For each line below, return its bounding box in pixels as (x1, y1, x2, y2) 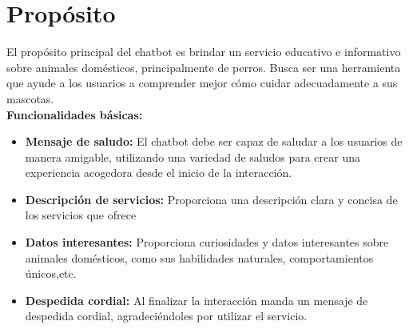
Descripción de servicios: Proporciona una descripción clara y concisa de (25, 191, 398, 207)
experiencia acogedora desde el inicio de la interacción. (25, 164, 292, 181)
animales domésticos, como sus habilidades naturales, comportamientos (25, 249, 374, 266)
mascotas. (6, 90, 54, 106)
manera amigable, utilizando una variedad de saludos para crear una (25, 148, 361, 165)
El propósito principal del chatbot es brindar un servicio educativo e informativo (6, 43, 401, 60)
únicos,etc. (25, 265, 77, 282)
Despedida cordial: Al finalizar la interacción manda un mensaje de (25, 291, 368, 308)
